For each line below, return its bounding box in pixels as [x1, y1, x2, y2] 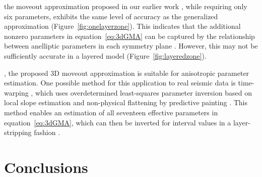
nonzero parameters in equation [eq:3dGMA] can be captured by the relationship [4, 30, 255, 41]
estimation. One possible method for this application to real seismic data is [4, 77, 236, 88]
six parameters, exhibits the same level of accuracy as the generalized [4, 11, 218, 21]
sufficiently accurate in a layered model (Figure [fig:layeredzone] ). [4, 50, 207, 61]
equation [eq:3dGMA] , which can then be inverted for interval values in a [4, 117, 231, 127]
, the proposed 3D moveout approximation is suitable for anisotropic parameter [4, 67, 249, 78]
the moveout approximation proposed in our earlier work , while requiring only [4, 1, 247, 11]
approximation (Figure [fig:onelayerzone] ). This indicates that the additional [4, 21, 241, 31]
